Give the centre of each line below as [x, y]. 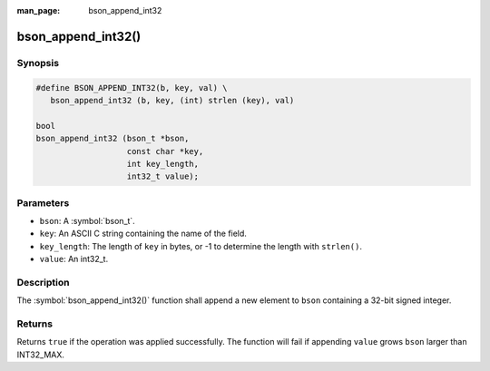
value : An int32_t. [74, 259]
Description [43, 282]
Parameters [43, 202]
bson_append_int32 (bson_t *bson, [113, 139]
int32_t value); [163, 176]
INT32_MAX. [41, 355]
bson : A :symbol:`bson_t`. [87, 221]
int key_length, [163, 164]
